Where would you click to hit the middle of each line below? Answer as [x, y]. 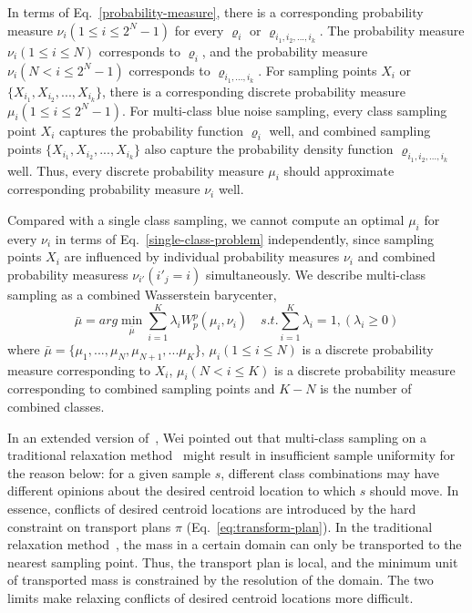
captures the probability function [152, 130]
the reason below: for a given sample [109, 472]
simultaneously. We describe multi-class [316, 275]
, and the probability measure [285, 51]
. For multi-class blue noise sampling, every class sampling [285, 110]
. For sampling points [318, 70]
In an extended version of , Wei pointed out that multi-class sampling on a [217, 437]
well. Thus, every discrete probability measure [136, 170]
